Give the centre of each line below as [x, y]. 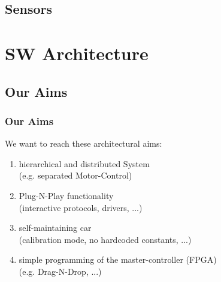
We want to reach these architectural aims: [84, 143]
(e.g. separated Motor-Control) [75, 175]
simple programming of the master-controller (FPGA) [118, 259]
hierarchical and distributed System [84, 163]
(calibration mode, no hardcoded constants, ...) [105, 239]
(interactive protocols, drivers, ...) [81, 207]
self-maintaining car [55, 228]
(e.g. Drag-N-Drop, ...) [60, 271]
